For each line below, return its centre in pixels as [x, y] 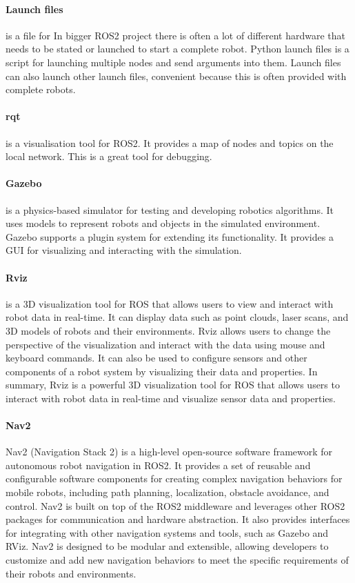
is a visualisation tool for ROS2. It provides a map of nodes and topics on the [170, 142]
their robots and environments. [71, 573]
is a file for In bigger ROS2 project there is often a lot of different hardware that [175, 35]
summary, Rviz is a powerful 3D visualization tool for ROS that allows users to [173, 385]
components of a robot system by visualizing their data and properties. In [162, 371]
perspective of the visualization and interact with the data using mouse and [165, 344]
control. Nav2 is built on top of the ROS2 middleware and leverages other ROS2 [175, 505]
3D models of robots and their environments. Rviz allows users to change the [168, 330]
